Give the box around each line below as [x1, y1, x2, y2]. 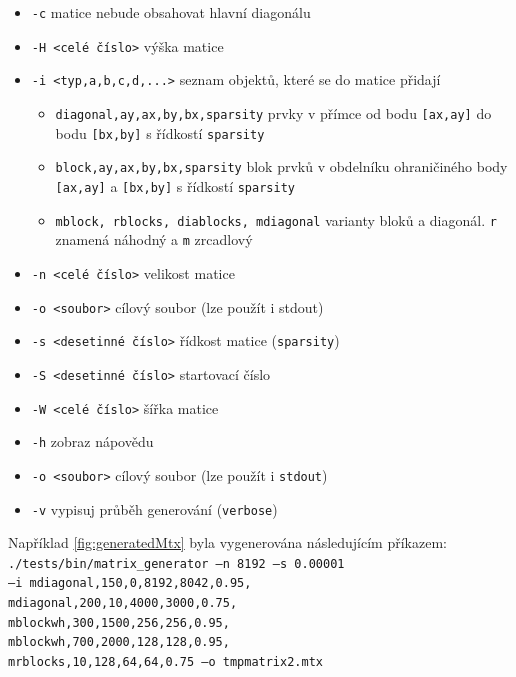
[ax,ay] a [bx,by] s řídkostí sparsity [55, 175, 295, 196]
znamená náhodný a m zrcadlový [55, 229, 253, 250]
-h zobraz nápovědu [31, 431, 154, 452]
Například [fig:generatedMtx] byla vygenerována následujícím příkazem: [8, 532, 447, 553]
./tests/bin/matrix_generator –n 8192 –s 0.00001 [8, 556, 345, 571]
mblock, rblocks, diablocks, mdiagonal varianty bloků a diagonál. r [55, 209, 497, 230]
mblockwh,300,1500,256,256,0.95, [8, 615, 230, 630]
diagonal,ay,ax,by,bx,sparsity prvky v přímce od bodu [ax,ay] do [55, 102, 492, 123]
